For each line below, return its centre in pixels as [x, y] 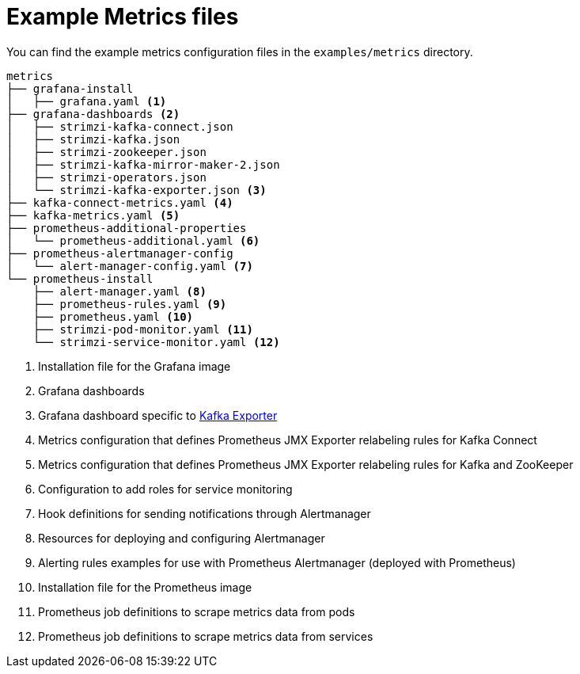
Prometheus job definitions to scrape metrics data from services [206, 636]
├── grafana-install [70, 88]
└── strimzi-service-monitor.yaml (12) [156, 342]
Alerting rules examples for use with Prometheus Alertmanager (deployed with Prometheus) [277, 562]
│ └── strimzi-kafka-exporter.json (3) [136, 190]
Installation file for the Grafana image [135, 366]
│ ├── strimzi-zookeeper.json [106, 152]
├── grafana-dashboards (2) [93, 114]
